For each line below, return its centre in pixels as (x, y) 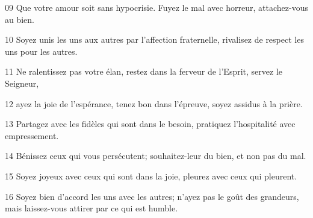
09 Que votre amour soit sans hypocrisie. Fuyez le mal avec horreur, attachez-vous (156, 7)
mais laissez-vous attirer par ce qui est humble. (91, 208)
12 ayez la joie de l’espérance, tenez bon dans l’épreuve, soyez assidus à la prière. (154, 103)
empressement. (32, 135)
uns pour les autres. (41, 51)
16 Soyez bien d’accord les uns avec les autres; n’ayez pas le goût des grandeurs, (152, 196)
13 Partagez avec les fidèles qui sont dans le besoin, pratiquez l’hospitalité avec (150, 124)
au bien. (20, 19)
